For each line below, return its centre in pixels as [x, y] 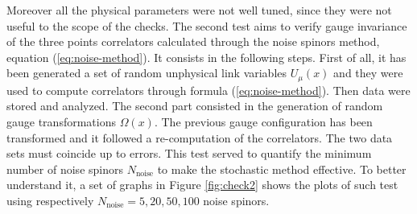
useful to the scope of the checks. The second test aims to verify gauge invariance [207, 25]
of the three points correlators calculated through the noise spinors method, [193, 41]
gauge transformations [61, 122]
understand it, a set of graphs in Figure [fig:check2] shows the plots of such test [202, 185]
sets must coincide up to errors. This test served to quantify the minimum [189, 153]
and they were [368, 73]
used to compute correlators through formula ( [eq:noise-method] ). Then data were [208, 90]
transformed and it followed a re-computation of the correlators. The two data [200, 137]
